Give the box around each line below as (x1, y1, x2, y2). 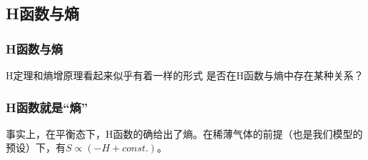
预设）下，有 (6, 140, 66, 155)
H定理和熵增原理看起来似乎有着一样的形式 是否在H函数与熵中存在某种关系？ (6, 68, 364, 82)
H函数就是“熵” (6, 98, 88, 116)
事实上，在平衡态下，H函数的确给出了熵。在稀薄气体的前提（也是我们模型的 (6, 126, 363, 141)
